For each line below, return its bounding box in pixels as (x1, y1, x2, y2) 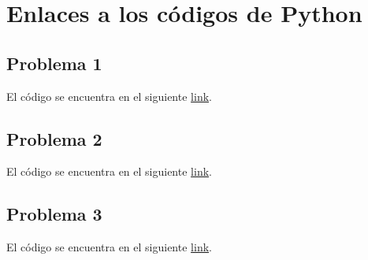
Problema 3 (6, 202, 102, 226)
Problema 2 (6, 126, 102, 150)
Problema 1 (6, 50, 102, 75)
